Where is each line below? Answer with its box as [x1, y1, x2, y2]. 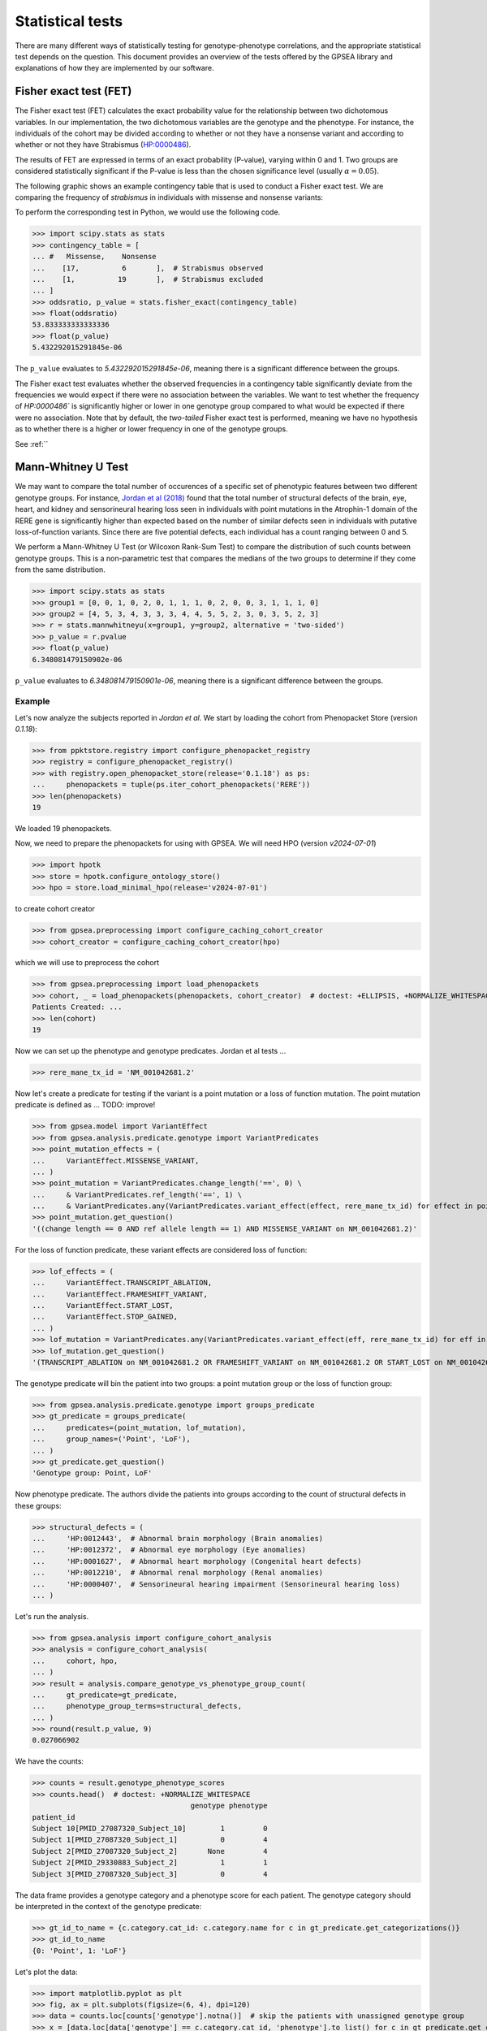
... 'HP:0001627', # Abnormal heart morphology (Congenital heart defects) [32, 1557, 362, 1565]
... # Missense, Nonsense [32, 252, 157, 262]
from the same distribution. [15, 565, 106, 574]
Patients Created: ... [32, 1003, 123, 1011]
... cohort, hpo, [32, 1656, 119, 1665]
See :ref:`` [15, 439, 49, 448]
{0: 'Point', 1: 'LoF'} [32, 1946, 127, 1955]
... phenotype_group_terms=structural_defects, [32, 1702, 243, 1711]
